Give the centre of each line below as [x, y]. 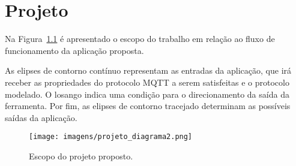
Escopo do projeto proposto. [81, 156]
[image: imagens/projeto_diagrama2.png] [111, 137]
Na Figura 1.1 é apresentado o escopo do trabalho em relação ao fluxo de [140, 39]
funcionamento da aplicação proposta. [74, 50]
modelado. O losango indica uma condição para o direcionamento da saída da [147, 94]
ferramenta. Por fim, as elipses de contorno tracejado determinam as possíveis [148, 106]
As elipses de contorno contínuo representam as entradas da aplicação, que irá [148, 70]
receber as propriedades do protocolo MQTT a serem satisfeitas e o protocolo [147, 82]
